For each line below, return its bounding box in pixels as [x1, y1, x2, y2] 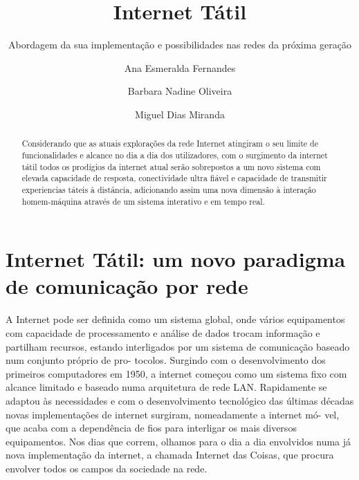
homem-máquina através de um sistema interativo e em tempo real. [21, 195, 265, 207]
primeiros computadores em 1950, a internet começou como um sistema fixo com [6, 366, 347, 380]
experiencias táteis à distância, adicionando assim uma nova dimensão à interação [21, 183, 316, 195]
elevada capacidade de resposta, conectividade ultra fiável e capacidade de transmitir [21, 172, 327, 184]
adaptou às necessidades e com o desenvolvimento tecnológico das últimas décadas [6, 393, 354, 407]
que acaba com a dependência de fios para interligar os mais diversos [6, 421, 297, 435]
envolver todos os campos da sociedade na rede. [6, 461, 208, 475]
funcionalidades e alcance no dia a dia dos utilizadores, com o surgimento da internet [21, 149, 328, 160]
